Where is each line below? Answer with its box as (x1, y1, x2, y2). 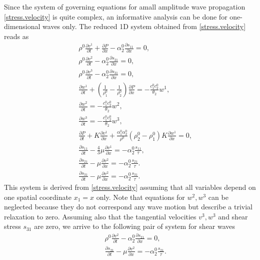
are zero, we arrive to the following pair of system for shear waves (34, 221, 235, 231)
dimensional (4, 21, 40, 32)
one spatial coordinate (4, 191, 72, 202)
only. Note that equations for (96, 191, 185, 202)
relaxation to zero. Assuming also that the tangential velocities (4, 211, 196, 221)
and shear (218, 211, 248, 221)
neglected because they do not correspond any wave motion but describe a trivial (4, 201, 252, 212)
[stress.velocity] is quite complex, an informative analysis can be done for (4, 11, 227, 22)
